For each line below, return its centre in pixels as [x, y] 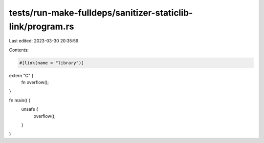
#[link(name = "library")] [52, 63]
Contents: [19, 50]
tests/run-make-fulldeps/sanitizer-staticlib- [101, 13]
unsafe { [30, 109]
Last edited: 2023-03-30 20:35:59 [44, 41]
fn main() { [20, 100]
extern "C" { [21, 75]
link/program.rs [42, 26]
